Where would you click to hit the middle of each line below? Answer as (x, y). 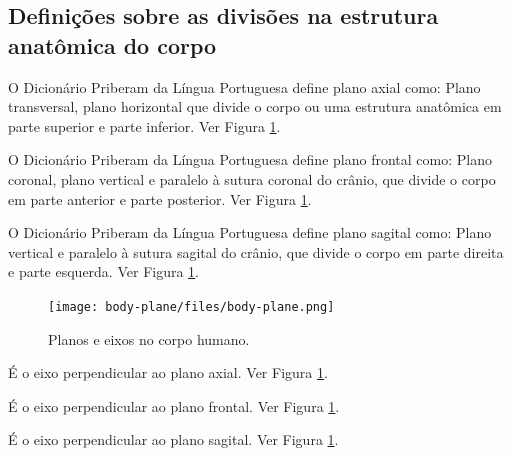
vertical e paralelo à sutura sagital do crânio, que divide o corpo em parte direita (256, 251)
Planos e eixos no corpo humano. (149, 338)
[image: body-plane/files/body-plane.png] (191, 306)
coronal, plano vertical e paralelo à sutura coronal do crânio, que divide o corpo (252, 178)
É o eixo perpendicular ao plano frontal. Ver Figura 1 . (174, 405)
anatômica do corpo (112, 44)
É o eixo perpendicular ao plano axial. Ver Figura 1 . (168, 372)
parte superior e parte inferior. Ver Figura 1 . (144, 125)
